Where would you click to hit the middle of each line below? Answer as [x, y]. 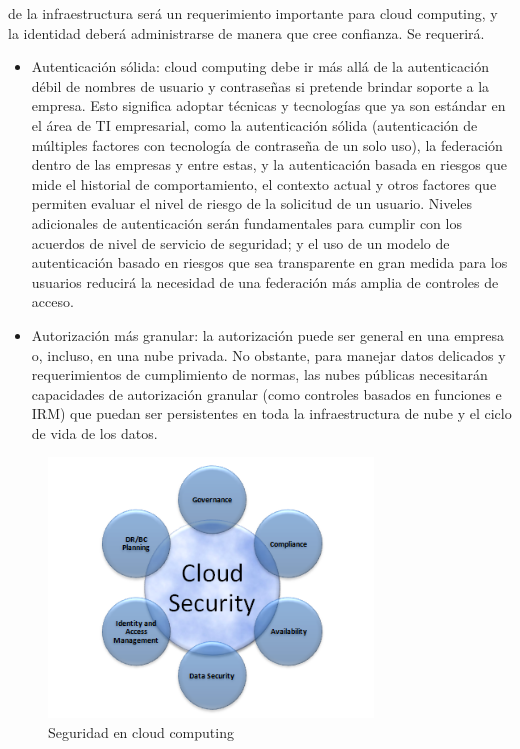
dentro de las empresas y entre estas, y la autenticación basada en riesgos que [269, 164]
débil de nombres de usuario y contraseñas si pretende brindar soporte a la [260, 85]
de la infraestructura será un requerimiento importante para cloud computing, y [253, 13]
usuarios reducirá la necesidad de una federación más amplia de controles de [265, 281]
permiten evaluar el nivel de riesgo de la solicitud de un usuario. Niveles [252, 203]
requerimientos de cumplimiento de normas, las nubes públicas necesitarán [259, 374]
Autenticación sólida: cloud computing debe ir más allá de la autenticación [260, 66]
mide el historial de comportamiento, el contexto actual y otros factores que [264, 183]
